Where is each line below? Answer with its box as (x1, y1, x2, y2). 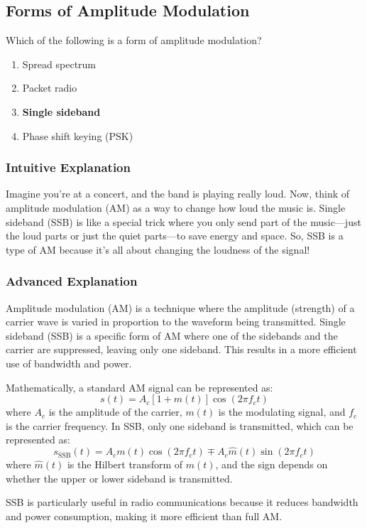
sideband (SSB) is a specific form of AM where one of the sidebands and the (6, 328, 338, 343)
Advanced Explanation (6, 272, 138, 290)
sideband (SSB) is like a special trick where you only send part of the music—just (6, 214, 361, 229)
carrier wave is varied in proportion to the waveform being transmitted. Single (6, 314, 346, 329)
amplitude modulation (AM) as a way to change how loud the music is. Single (6, 200, 346, 215)
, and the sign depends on (215, 457, 328, 472)
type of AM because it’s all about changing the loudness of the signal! (6, 242, 310, 257)
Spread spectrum (22, 56, 97, 71)
